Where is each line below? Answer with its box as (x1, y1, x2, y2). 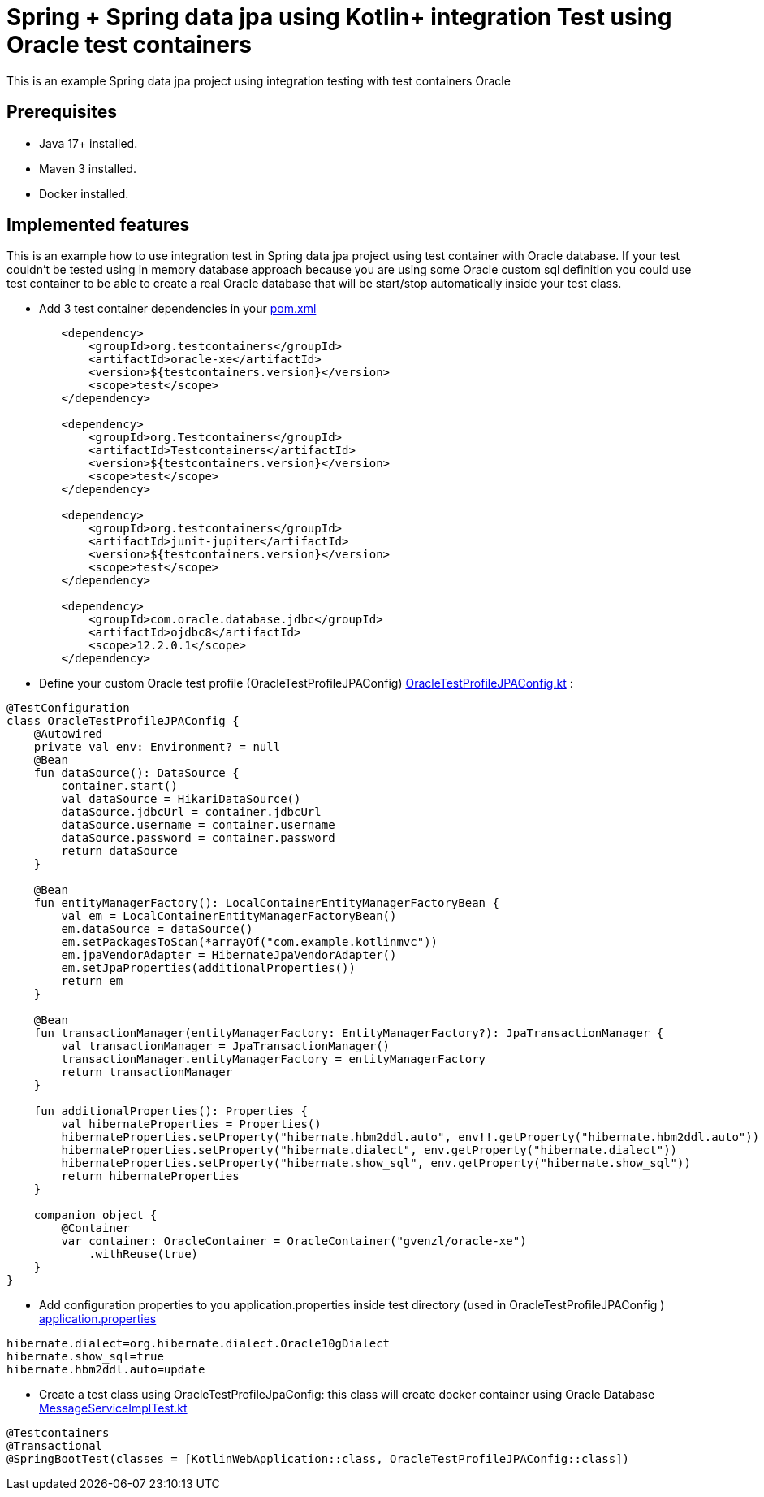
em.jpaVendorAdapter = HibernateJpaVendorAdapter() (61, 948, 397, 962)
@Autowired (33, 727, 103, 741)
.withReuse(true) (88, 1247, 199, 1261)
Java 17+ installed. (39, 136, 138, 150)
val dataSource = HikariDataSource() (61, 792, 301, 806)
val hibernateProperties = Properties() (61, 1117, 322, 1131)
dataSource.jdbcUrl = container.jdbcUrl (61, 805, 322, 819)
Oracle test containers (6, 31, 252, 59)
